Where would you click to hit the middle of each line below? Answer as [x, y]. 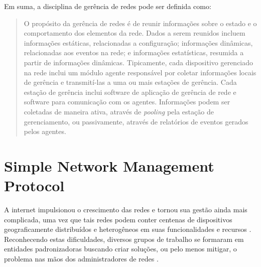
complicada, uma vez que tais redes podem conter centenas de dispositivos [118, 219]
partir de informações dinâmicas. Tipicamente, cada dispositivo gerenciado [139, 62]
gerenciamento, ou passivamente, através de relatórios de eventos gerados [136, 121]
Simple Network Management [109, 165]
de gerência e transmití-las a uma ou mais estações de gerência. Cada [130, 82]
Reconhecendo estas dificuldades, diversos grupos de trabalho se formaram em [124, 239]
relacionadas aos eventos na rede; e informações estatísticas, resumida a [134, 52]
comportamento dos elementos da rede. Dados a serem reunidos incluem [135, 33]
